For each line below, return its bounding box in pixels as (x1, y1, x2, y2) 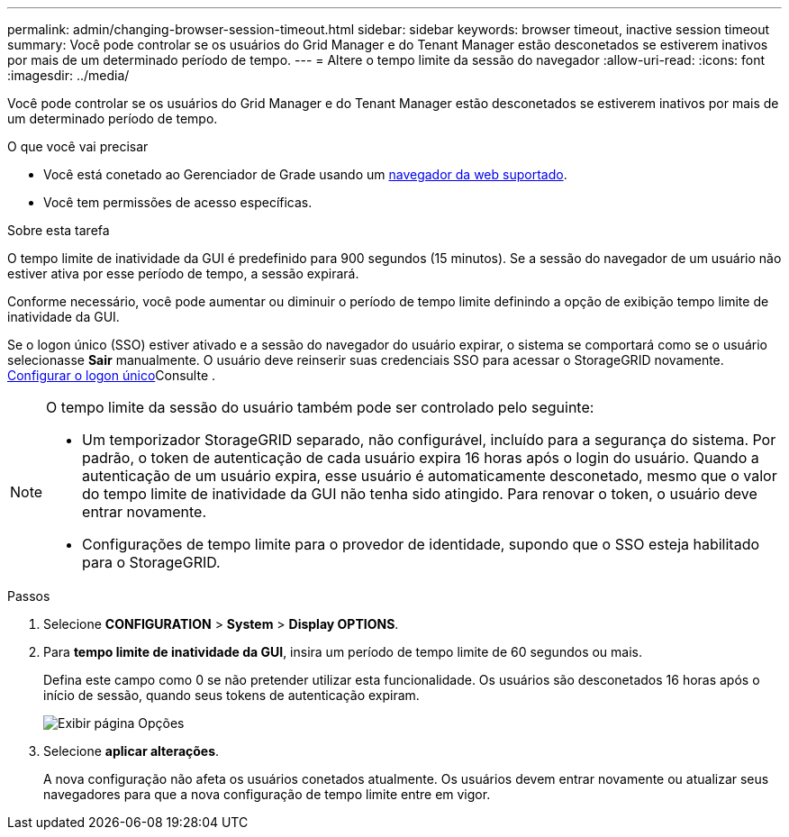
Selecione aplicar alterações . (43, 743, 220, 759)
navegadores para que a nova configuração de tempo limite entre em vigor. (43, 787, 491, 802)
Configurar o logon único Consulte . (7, 368, 216, 383)
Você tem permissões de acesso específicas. (43, 195, 313, 210)
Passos (7, 588, 50, 604)
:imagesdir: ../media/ (7, 68, 130, 83)
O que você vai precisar (7, 139, 149, 154)
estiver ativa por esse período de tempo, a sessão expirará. (7, 266, 359, 281)
